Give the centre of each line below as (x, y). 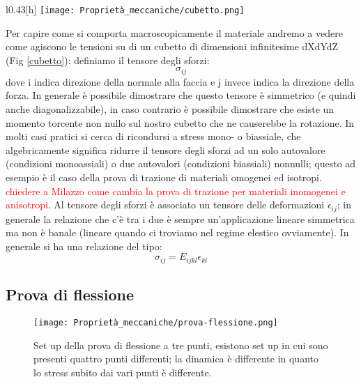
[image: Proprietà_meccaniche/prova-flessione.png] (156, 323)
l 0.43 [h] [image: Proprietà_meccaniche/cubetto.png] (125, 9)
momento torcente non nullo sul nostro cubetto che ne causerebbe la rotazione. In (180, 122)
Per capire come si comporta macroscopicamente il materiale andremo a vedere (174, 32)
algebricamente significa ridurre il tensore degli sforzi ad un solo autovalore (166, 149)
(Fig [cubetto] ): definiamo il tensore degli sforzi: (108, 60)
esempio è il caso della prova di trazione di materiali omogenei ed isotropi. (164, 177)
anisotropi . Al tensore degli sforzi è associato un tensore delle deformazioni (165, 205)
